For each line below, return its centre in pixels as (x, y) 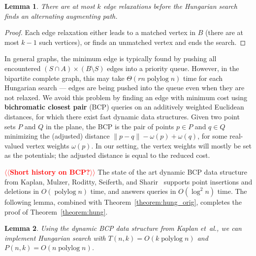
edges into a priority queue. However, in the (173, 68)
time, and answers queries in (133, 191)
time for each (203, 78)
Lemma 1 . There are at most (50, 6)
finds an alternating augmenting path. (61, 16)
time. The (232, 191)
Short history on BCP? (50, 171)
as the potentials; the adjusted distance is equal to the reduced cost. (107, 155)
